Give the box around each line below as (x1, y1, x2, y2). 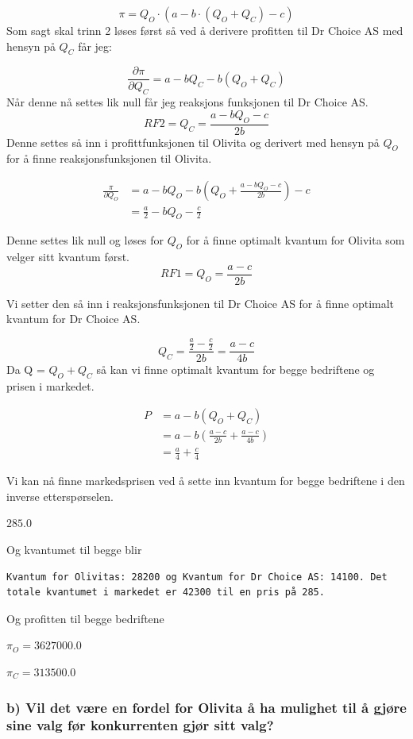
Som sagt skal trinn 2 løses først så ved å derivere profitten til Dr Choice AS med (6, 22, 403, 38)
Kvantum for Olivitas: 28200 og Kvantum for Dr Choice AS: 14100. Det (6, 571, 388, 583)
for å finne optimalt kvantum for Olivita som (186, 232, 405, 248)
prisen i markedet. (6, 378, 95, 395)
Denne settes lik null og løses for (6, 232, 164, 248)
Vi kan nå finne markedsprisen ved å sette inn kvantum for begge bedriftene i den (6, 472, 405, 489)
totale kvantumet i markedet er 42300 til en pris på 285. (6, 587, 325, 599)
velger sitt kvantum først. (6, 248, 130, 265)
